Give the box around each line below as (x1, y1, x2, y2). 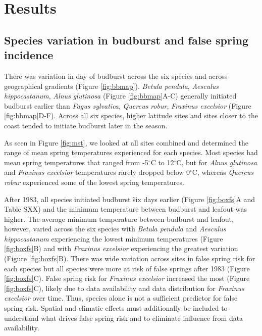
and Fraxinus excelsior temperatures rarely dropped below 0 (4, 167, 190, 177)
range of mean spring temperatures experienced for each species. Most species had (4, 147, 258, 158)
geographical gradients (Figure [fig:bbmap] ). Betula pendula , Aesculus (4, 80, 219, 91)
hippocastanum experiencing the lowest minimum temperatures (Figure (4, 233, 223, 244)
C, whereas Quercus (192, 167, 254, 177)
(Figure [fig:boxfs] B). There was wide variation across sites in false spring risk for (4, 253, 255, 264)
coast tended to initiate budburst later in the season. (4, 120, 168, 130)
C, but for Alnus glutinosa (176, 157, 257, 167)
